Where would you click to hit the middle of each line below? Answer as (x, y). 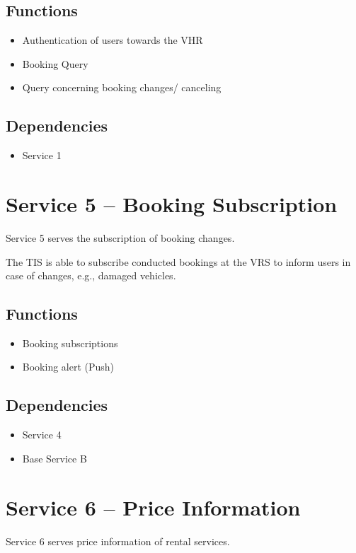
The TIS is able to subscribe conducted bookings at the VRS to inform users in (178, 261)
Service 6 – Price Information (153, 507)
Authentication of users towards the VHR (113, 40)
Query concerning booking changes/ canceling (122, 87)
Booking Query (55, 63)
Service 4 (42, 435)
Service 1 (42, 155)
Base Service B (54, 458)
